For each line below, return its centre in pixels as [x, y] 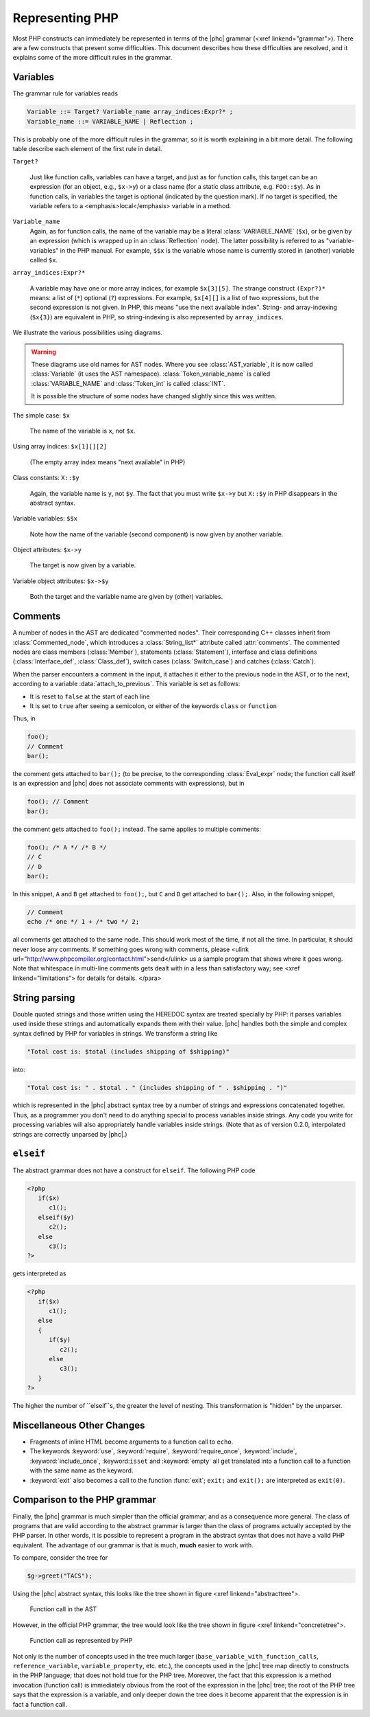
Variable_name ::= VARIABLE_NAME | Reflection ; [110, 121]
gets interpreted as [39, 1273]
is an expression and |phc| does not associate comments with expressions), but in [128, 784]
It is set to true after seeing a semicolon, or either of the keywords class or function [153, 706]
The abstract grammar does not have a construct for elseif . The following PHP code [134, 1170]
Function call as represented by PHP [81, 1641]
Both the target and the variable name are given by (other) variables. [126, 597]
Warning [44, 352]
